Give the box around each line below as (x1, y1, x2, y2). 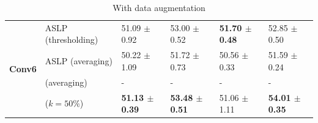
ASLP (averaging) (45, 54, 113, 67)
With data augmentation (113, 1, 205, 13)
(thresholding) (45, 33, 98, 46)
